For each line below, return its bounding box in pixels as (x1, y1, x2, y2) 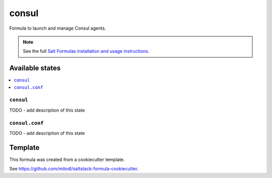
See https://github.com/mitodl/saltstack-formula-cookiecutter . (9, 166, 139, 172)
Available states (9, 64, 61, 72)
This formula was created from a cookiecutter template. (9, 156, 125, 162)
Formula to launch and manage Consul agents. (9, 25, 106, 31)
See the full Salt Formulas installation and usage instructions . (23, 48, 150, 54)
